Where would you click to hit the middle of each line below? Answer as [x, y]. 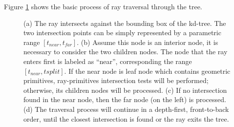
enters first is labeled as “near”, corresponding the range [108, 61]
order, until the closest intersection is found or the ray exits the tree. [126, 118]
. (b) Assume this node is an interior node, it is [148, 42]
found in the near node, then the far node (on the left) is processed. [125, 99]
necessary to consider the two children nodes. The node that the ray [126, 52]
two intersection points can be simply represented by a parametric [122, 32]
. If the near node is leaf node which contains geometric [147, 71]
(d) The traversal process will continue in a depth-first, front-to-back [126, 109]
